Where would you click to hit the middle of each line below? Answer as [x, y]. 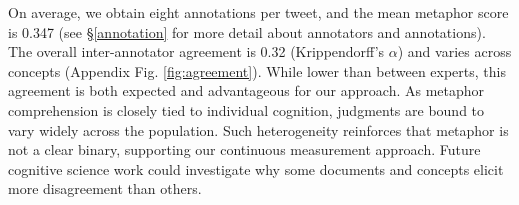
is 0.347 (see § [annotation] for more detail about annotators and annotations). [247, 31]
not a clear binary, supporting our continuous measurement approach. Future [244, 149]
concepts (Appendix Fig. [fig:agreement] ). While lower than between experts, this [257, 70]
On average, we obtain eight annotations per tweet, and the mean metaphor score [258, 12]
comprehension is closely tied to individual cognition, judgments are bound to [246, 109]
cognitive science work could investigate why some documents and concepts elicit [256, 168]
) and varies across [454, 51]
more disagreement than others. [105, 188]
